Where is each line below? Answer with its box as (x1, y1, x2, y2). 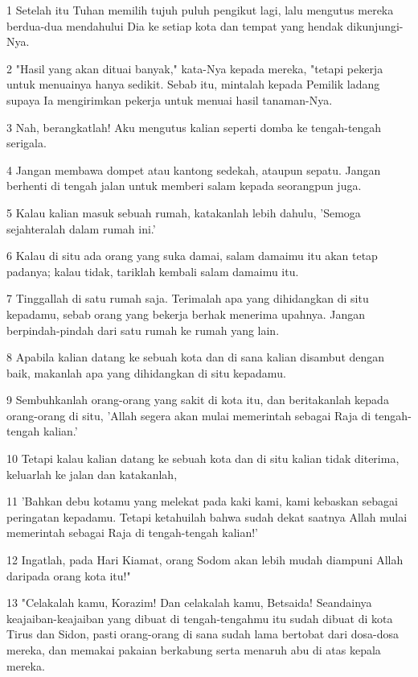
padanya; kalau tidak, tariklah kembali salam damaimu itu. (6, 262, 299, 279)
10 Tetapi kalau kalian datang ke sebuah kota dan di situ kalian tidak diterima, (6, 450, 400, 467)
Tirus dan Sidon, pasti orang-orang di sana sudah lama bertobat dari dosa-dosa (6, 625, 399, 642)
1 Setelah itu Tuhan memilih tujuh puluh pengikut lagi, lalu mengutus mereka (6, 2, 394, 18)
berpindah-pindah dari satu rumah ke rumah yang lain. (6, 321, 280, 338)
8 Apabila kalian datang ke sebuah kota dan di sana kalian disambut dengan (6, 349, 385, 365)
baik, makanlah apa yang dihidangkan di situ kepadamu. (6, 364, 286, 381)
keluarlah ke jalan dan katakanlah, (6, 465, 178, 482)
